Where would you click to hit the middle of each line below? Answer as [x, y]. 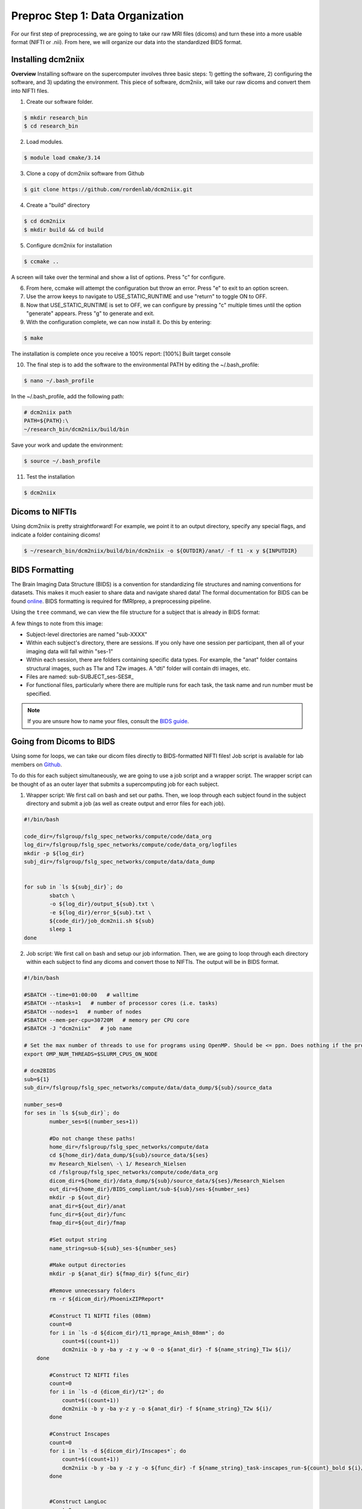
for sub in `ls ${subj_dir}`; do [73, 887]
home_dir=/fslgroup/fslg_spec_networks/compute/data [129, 1147]
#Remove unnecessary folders [92, 1290]
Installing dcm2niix [48, 59]
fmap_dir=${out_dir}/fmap [87, 1223]
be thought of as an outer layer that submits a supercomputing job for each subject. [115, 784]
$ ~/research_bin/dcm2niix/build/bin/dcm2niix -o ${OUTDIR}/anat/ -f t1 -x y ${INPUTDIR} [161, 550]
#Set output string [78, 1240]
